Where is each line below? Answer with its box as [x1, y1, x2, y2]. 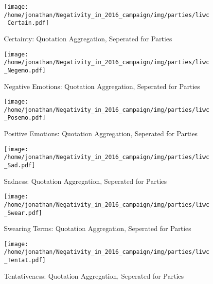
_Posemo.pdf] [4, 114, 46, 122]
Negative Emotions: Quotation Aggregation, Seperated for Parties [4, 81, 200, 91]
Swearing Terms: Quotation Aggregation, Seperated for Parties [4, 223, 191, 233]
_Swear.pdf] [4, 209, 42, 216]
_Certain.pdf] [4, 19, 50, 27]
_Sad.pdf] [4, 162, 35, 169]
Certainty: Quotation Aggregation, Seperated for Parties [4, 33, 172, 43]
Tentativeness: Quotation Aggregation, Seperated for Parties [4, 270, 184, 281]
